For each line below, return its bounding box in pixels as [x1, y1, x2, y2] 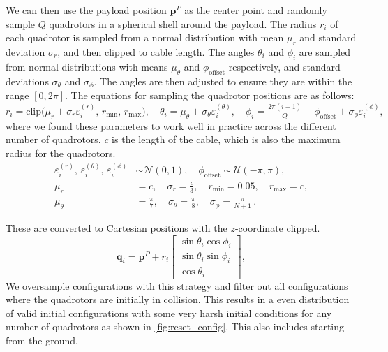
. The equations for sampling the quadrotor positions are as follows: [65, 88, 355, 103]
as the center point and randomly [184, 3, 327, 17]
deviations [6, 73, 49, 88]
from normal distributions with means [6, 59, 168, 73]
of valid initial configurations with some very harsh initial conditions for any [6, 305, 332, 320]
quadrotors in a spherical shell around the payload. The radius [49, 16, 317, 31]
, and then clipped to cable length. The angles [57, 44, 255, 59]
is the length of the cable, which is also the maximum [112, 132, 341, 147]
